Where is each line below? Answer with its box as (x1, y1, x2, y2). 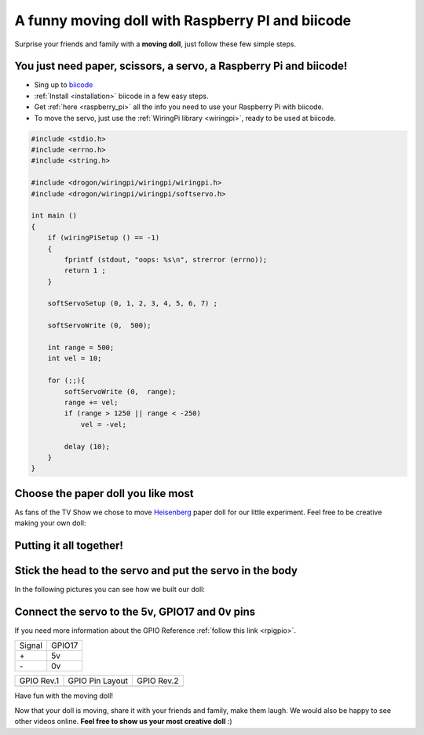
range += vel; (64, 397, 119, 407)
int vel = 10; (47, 354, 102, 363)
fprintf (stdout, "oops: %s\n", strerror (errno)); (64, 255, 268, 264)
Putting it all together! (14, 539, 123, 553)
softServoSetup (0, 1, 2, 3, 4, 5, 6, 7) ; (47, 299, 217, 308)
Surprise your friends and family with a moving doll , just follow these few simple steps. (14, 39, 297, 49)
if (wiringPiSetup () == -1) (47, 233, 160, 243)
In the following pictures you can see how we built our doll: (14, 585, 206, 594)
